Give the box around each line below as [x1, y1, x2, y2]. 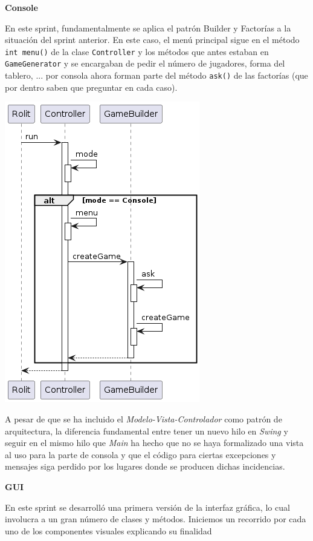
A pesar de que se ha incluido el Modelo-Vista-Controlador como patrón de [5, 412, 282, 425]
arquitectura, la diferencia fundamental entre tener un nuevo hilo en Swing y [5, 424, 288, 437]
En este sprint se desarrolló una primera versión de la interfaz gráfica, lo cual [5, 500, 290, 513]
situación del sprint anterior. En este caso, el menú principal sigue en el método [5, 33, 300, 46]
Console [5, 1, 38, 13]
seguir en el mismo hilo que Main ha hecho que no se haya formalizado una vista [5, 436, 304, 449]
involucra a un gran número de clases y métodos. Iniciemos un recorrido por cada [5, 513, 306, 525]
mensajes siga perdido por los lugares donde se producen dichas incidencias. [5, 460, 285, 473]
